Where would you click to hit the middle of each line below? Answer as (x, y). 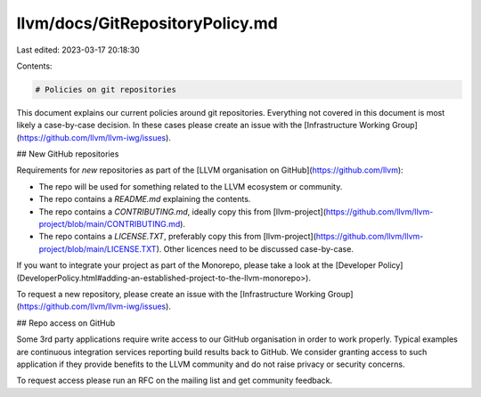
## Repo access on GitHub (66, 323)
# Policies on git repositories (106, 89)
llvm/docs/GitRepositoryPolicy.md (147, 23)
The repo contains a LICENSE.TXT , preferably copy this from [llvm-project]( (177, 237)
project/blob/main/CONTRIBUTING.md (110, 224)
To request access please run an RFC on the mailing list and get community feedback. (175, 381)
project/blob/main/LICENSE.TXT (98, 248)
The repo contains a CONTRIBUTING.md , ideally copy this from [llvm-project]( (183, 211)
